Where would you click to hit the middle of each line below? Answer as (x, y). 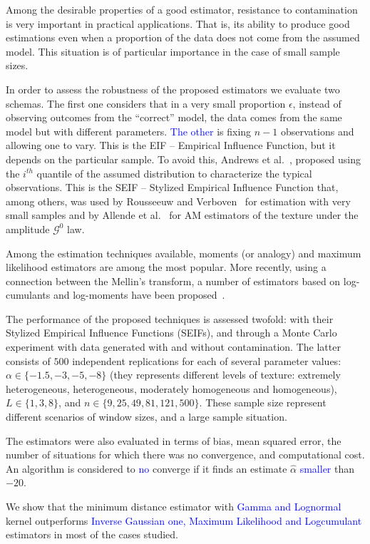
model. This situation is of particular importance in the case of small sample (173, 51)
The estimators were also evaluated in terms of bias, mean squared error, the (174, 440)
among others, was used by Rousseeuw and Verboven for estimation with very (178, 201)
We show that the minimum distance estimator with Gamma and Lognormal (174, 506)
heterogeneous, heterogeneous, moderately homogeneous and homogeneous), (171, 388)
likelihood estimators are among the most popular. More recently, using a (166, 267)
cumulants (28, 295)
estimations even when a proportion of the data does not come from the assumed (183, 37)
